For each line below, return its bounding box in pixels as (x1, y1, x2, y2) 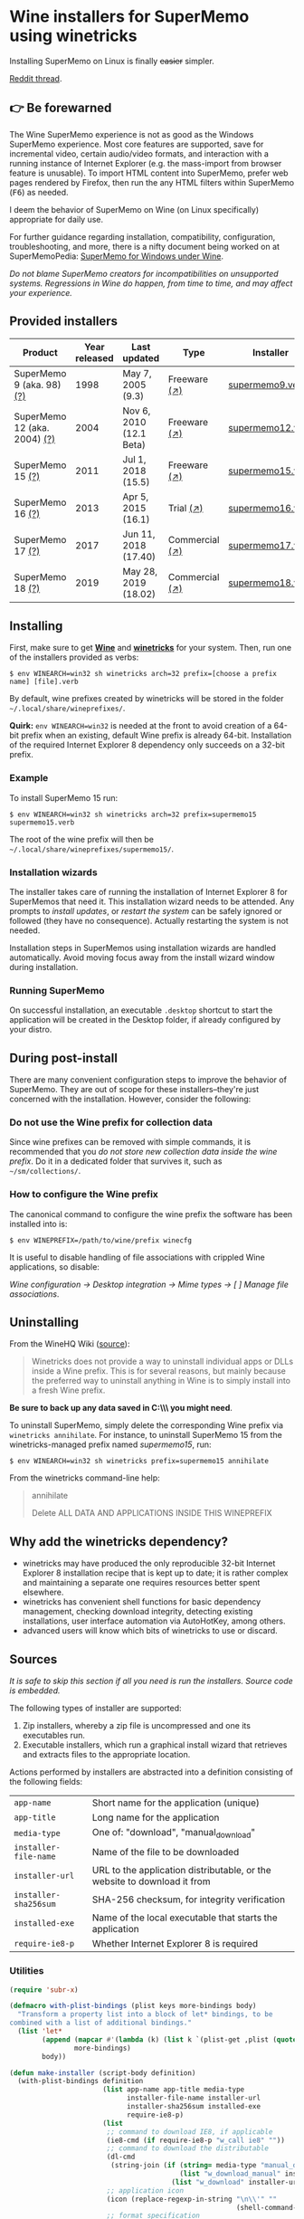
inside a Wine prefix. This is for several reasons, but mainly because (31, 1366, 287, 1376)
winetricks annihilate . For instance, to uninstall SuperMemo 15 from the (9, 1430, 282, 1441)
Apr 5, (122, 490, 149, 503)
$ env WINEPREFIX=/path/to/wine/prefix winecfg (9, 1235, 193, 1245)
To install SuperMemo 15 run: (9, 792, 119, 803)
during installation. (9, 961, 79, 972)
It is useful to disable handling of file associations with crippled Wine (9, 1252, 265, 1262)
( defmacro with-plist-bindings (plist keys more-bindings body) (9, 2002, 257, 2011)
